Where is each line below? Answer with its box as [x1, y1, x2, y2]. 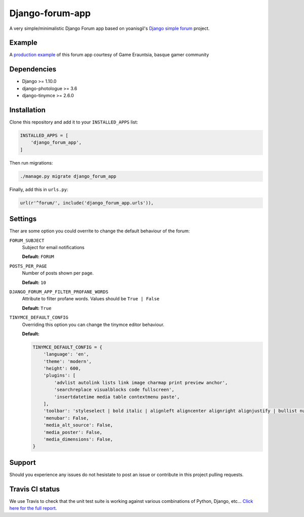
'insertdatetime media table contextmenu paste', [54, 394, 180, 400]
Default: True [22, 305, 52, 311]
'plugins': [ [43, 373, 76, 378]
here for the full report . [9, 505, 57, 511]
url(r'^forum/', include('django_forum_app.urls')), [20, 200, 154, 206]
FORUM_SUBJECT [9, 237, 45, 243]
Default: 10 [22, 279, 47, 286]
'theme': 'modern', [43, 359, 92, 364]
